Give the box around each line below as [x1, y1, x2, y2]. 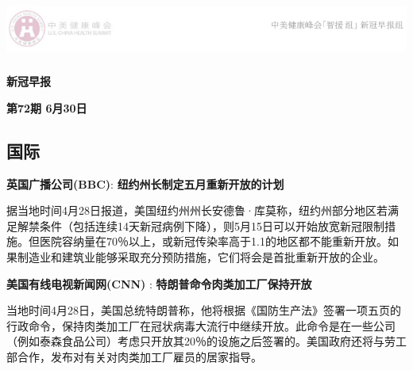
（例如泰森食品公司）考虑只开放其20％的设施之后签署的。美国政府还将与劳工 [6, 333, 407, 349]
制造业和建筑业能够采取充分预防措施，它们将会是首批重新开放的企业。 [17, 248, 384, 265]
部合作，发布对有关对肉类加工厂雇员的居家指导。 [6, 348, 262, 364]
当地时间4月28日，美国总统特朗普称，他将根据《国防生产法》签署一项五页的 [6, 302, 401, 319]
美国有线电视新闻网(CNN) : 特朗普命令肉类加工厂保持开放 [6, 275, 312, 292]
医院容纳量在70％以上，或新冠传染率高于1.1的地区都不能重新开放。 [39, 233, 388, 250]
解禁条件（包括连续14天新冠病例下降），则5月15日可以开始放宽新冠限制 [17, 217, 384, 234]
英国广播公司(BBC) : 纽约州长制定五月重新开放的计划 [6, 175, 284, 192]
